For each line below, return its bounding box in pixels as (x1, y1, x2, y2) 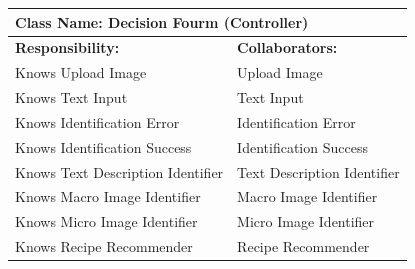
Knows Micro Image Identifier (15, 211, 198, 232)
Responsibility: (15, 37, 120, 58)
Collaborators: (237, 37, 338, 58)
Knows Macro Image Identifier (15, 186, 201, 207)
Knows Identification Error (15, 111, 180, 132)
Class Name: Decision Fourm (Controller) (15, 11, 309, 32)
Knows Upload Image (15, 62, 147, 83)
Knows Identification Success (15, 136, 192, 157)
